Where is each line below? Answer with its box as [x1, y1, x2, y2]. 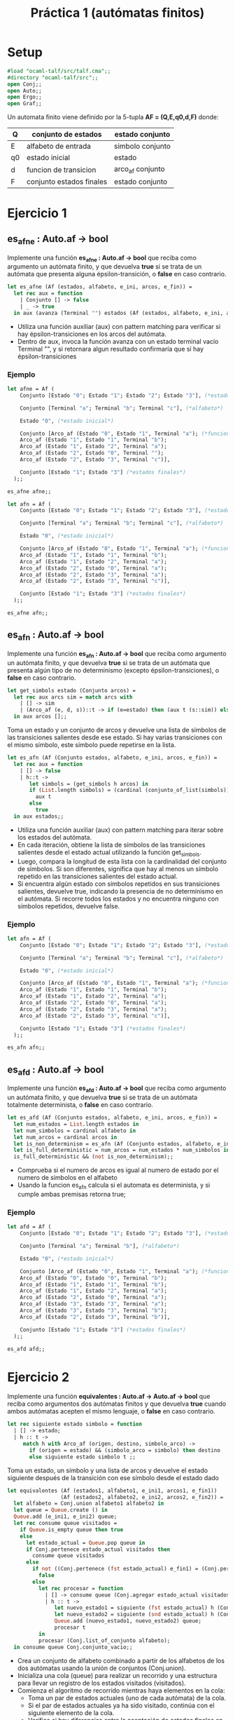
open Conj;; [7, 81, 42, 88]
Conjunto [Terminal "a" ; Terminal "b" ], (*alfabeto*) [20, 1243, 180, 1250]
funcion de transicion [27, 165, 97, 175]
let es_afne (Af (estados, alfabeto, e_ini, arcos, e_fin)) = [7, 283, 192, 290]
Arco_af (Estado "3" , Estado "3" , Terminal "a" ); [20, 1301, 168, 1308]
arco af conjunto [114, 164, 166, 175]
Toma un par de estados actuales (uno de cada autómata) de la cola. [27, 1693, 226, 1702]
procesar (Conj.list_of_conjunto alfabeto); [38, 1637, 171, 1644]
